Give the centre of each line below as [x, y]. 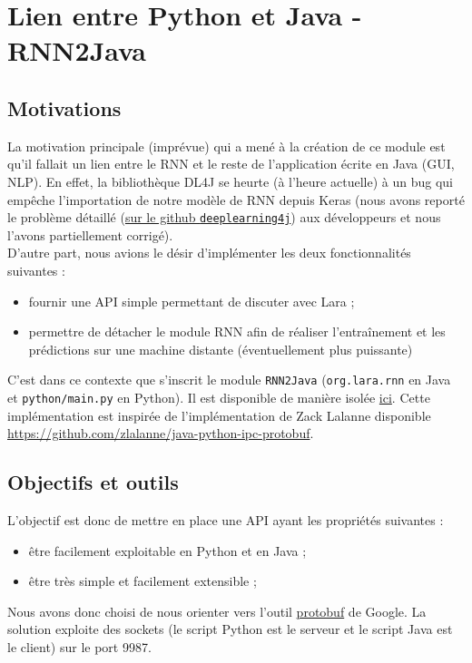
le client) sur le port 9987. [79, 647]
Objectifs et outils [93, 482]
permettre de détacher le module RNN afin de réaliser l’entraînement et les [237, 331]
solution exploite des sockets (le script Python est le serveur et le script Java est [230, 629]
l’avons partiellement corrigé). [90, 234]
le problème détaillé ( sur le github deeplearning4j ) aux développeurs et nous [224, 217]
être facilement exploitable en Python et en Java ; [167, 550]
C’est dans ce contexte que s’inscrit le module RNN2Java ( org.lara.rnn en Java [229, 380]
